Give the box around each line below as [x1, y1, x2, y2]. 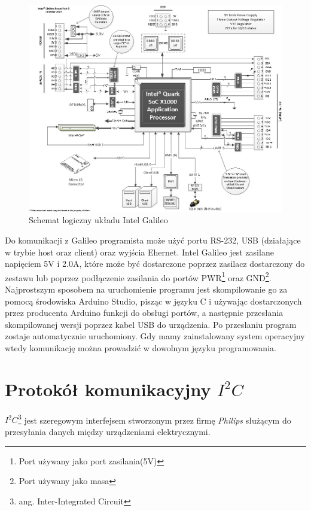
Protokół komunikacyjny [5, 376, 211, 401]
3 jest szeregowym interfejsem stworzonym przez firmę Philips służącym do [17, 412, 291, 426]
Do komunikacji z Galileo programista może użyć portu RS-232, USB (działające [5, 234, 301, 247]
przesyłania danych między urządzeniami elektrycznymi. [5, 425, 211, 438]
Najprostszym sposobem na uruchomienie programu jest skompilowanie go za [5, 283, 288, 296]
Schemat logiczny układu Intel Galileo [29, 214, 168, 226]
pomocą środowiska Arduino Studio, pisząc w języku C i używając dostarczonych [5, 294, 302, 307]
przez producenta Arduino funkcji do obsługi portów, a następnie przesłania [5, 306, 283, 319]
